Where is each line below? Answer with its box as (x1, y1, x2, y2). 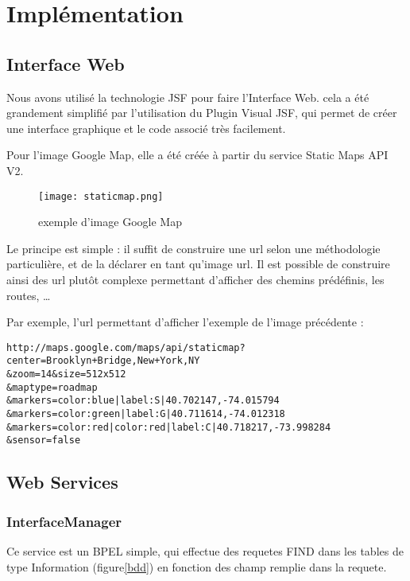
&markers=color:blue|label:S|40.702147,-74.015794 (6, 395, 280, 407)
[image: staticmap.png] (38, 190, 164, 202)
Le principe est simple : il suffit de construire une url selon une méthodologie (6, 240, 381, 256)
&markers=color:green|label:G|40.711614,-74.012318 (6, 408, 285, 420)
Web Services (6, 470, 118, 494)
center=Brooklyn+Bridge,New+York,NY (6, 355, 200, 367)
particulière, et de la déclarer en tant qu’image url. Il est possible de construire (6, 255, 390, 272)
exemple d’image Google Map (38, 213, 182, 230)
